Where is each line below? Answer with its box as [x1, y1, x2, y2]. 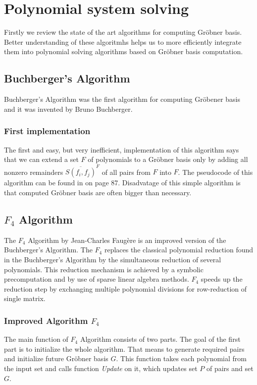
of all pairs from [102, 166, 151, 177]
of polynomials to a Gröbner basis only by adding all [88, 154, 248, 164]
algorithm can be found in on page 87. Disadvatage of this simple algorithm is [4, 177, 241, 188]
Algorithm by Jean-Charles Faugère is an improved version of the [28, 234, 226, 245]
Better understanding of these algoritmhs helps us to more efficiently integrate [4, 36, 242, 47]
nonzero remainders [4, 166, 63, 177]
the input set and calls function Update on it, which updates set [4, 363, 198, 373]
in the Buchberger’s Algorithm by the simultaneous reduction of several [4, 254, 221, 264]
